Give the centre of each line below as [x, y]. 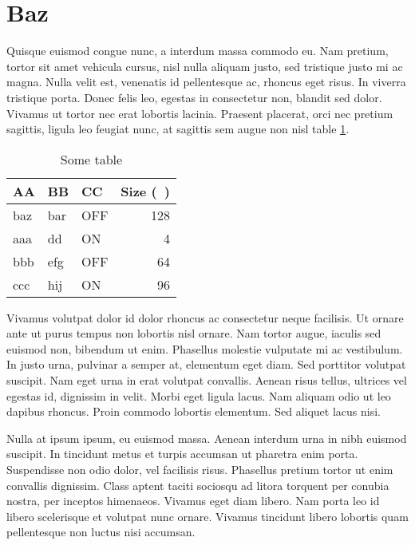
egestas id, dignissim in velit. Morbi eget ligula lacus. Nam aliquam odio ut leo [199, 395]
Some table [91, 159]
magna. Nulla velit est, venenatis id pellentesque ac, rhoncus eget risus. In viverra [206, 82]
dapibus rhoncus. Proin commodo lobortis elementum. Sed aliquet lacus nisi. [194, 411]
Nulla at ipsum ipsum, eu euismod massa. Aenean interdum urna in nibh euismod [207, 438]
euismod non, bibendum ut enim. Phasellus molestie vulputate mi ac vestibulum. [205, 348]
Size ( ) [145, 191]
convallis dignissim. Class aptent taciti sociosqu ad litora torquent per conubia [198, 485]
